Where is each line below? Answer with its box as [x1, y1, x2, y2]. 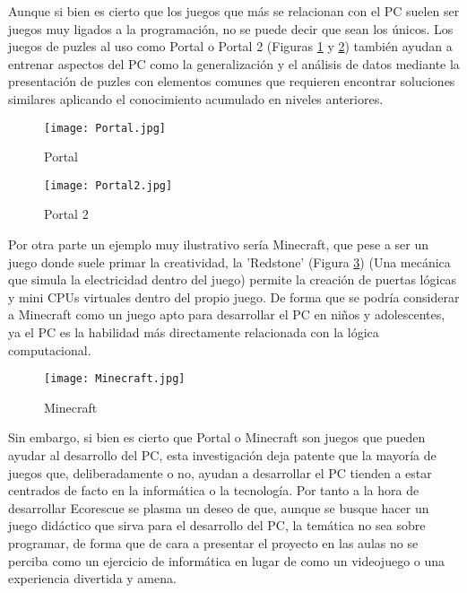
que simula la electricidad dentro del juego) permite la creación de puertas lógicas [8, 270, 457, 289]
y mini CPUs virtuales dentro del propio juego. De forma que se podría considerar [8, 287, 460, 306]
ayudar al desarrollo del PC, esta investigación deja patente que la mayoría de [8, 446, 437, 465]
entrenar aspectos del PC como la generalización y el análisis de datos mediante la [8, 54, 460, 73]
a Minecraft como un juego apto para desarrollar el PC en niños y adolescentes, [8, 305, 445, 324]
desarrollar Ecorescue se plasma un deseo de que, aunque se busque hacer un [8, 498, 429, 517]
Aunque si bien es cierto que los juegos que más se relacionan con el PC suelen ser [8, 2, 460, 20]
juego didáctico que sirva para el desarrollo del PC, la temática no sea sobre [8, 516, 426, 535]
